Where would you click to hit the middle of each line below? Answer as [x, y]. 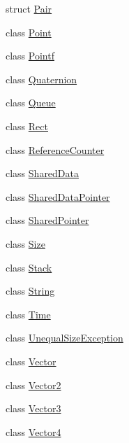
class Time [28, 314]
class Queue [31, 103]
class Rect [27, 126]
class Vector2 [33, 385]
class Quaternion [41, 79]
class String [30, 291]
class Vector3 [33, 408]
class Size [25, 243]
